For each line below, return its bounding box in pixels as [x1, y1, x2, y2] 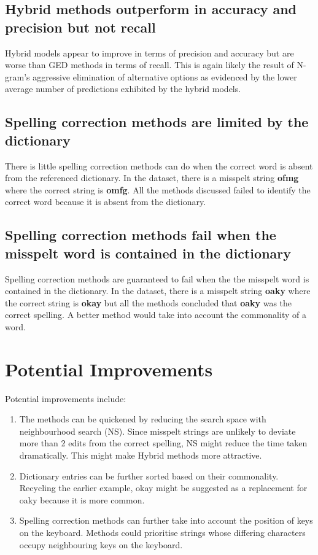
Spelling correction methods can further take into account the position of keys [19, 514, 313, 527]
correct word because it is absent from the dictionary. [5, 195, 206, 208]
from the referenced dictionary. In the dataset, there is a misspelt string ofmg [5, 171, 299, 184]
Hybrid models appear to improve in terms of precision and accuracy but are [5, 46, 294, 59]
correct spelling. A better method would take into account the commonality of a [5, 308, 306, 321]
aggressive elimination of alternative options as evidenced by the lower [33, 70, 297, 83]
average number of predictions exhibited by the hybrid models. [5, 82, 241, 95]
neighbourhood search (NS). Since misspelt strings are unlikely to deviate [19, 424, 296, 437]
